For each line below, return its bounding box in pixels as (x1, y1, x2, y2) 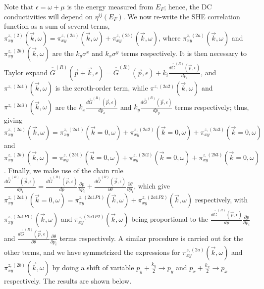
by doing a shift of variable (52, 262, 134, 273)
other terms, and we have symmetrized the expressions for (4, 247, 180, 257)
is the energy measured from (67, 1, 154, 11)
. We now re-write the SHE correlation (123, 11, 240, 21)
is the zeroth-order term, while (55, 82, 148, 93)
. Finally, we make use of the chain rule (4, 165, 123, 175)
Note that (4, 1, 34, 11)
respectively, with (195, 194, 248, 205)
